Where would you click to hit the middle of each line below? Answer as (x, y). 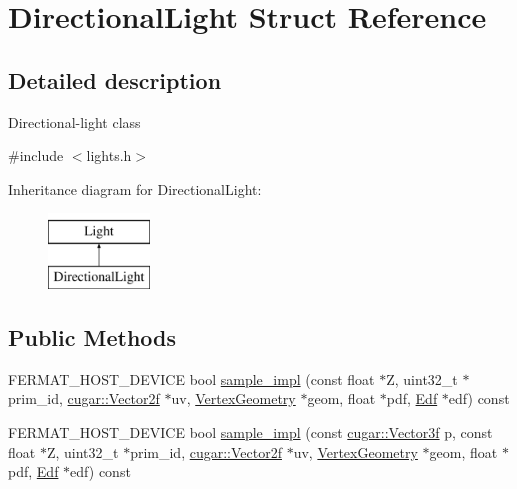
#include (36, 155)
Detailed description (115, 79)
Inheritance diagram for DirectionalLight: (135, 188)
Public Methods (92, 336)
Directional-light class (74, 121)
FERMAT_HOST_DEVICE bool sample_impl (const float (191, 378)
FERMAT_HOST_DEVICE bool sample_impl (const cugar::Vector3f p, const (250, 431)
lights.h (109, 155)
